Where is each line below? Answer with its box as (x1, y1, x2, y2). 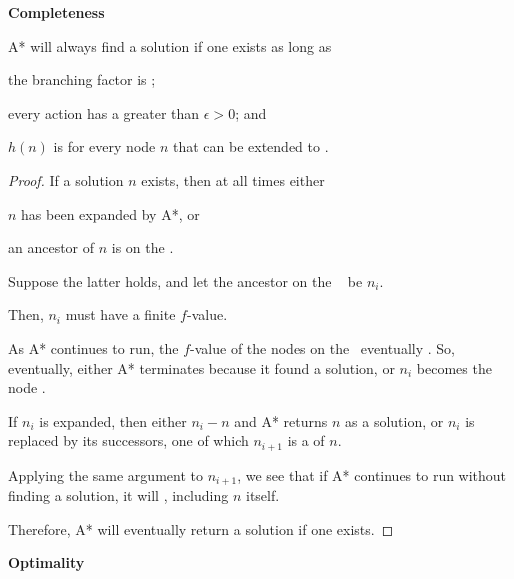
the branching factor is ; (8, 69, 156, 90)
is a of (287, 430, 325, 451)
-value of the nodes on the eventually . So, (190, 337, 455, 358)
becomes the (416, 357, 492, 378)
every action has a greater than (8, 102, 200, 123)
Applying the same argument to (8, 464, 203, 485)
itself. (245, 485, 280, 506)
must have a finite (65, 304, 176, 325)
